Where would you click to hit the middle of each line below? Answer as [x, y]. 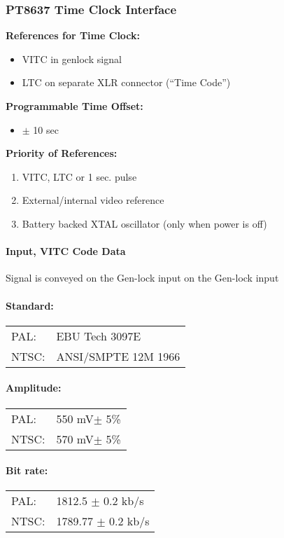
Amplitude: [34, 388]
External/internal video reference [93, 200]
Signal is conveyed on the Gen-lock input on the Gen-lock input [142, 278]
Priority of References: [62, 153]
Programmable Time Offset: [74, 106]
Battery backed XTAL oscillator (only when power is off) [144, 223]
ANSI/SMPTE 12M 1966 [118, 356]
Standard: [30, 305]
